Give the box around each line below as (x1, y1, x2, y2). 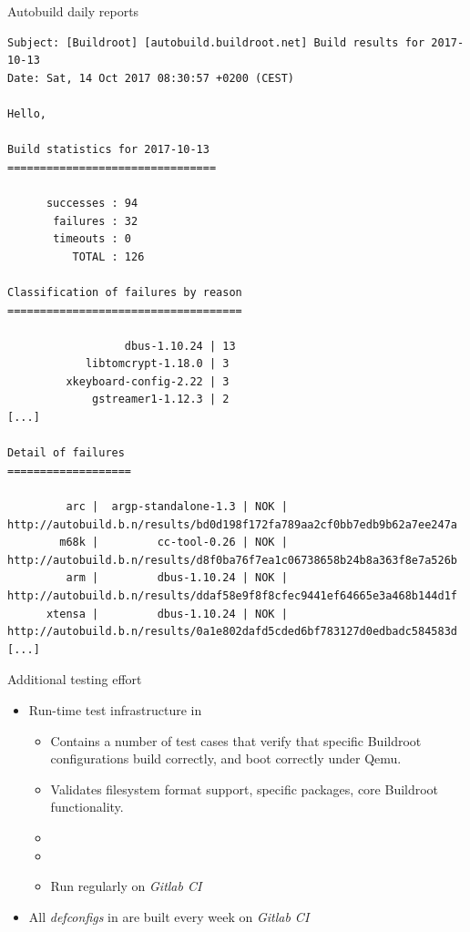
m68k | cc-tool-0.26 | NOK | (59, 536, 288, 549)
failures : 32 (53, 214, 138, 228)
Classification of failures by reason (7, 285, 242, 299)
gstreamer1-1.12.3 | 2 (92, 393, 230, 406)
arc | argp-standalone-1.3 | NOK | (66, 500, 288, 514)
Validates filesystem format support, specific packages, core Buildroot (50, 779, 439, 798)
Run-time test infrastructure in (28, 700, 202, 719)
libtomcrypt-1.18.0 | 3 (85, 357, 230, 371)
